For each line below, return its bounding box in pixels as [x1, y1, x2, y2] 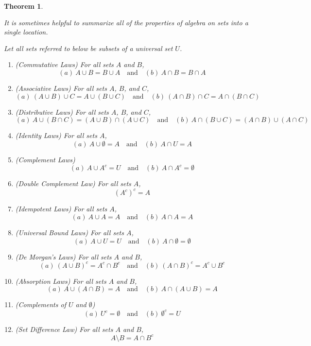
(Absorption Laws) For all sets [15, 276, 106, 286]
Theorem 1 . [4, 1, 43, 11]
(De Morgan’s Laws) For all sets [15, 251, 112, 261]
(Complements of [15, 299, 66, 310]
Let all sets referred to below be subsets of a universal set [4, 43, 173, 53]
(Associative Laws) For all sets [15, 83, 107, 93]
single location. [4, 27, 48, 37]
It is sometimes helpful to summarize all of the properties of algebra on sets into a [4, 17, 248, 27]
